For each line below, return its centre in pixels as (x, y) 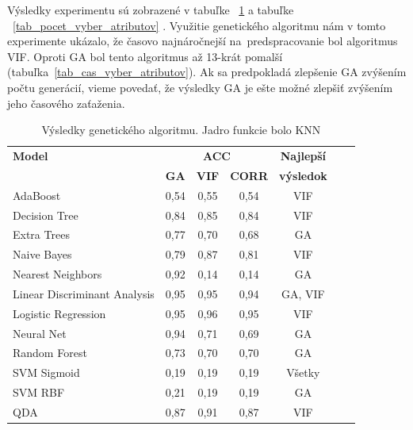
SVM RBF (39, 392)
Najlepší (303, 155)
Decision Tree (46, 215)
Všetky (303, 372)
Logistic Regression (59, 313)
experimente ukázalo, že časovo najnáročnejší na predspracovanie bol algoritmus (203, 41)
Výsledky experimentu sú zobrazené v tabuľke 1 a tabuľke (151, 10)
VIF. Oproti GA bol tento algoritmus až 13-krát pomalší (145, 56)
